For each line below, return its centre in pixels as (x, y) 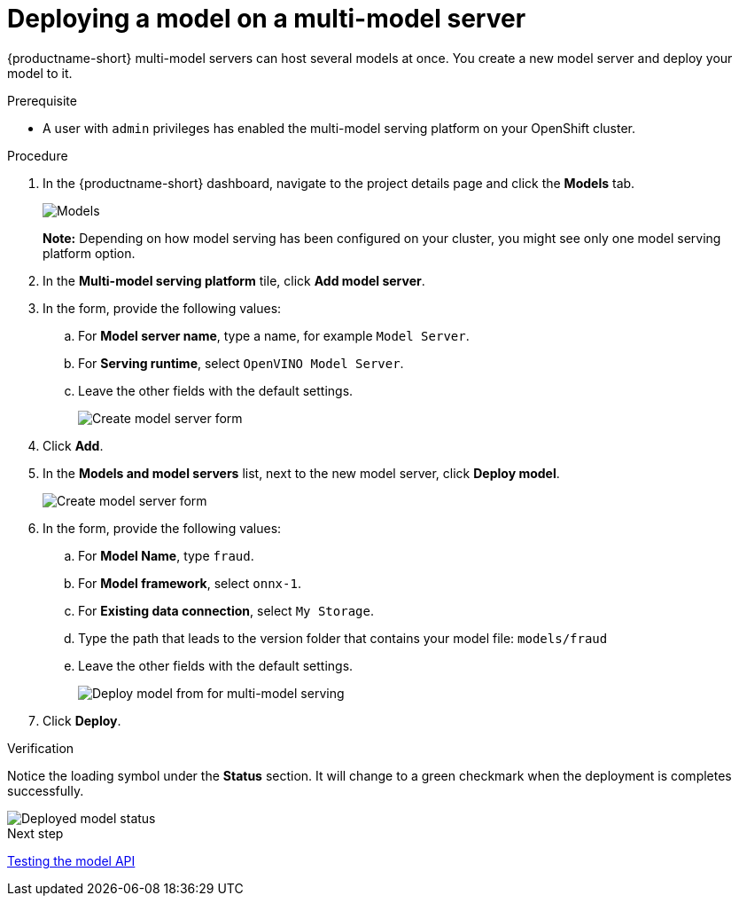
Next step (35, 833)
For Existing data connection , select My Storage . (226, 610)
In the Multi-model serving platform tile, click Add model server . (234, 280)
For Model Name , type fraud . (166, 555)
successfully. (46, 790)
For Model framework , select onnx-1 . (190, 583)
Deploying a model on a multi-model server (267, 19)
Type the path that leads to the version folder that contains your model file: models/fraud (343, 638)
